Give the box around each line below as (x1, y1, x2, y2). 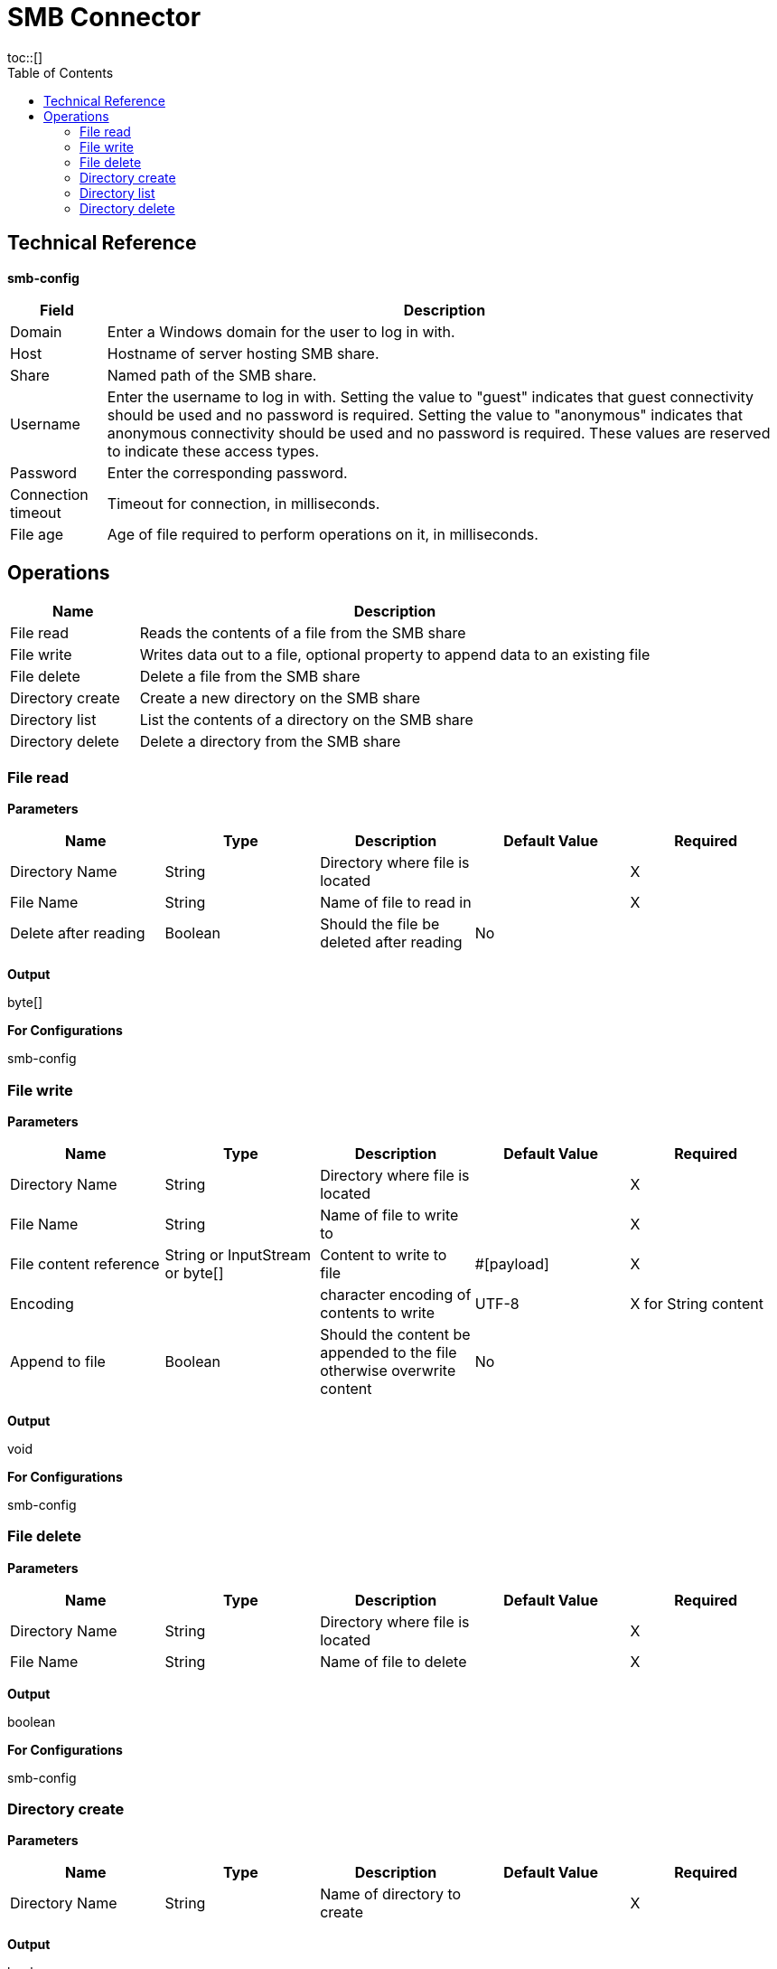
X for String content (630, 1294, 763, 1313)
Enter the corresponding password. (107, 463, 348, 482)
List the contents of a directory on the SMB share (139, 711, 473, 730)
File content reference (10, 1254, 160, 1273)
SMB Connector (7, 2, 201, 33)
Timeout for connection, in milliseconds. (107, 494, 380, 513)
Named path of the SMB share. (107, 365, 317, 384)
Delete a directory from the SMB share (139, 732, 401, 751)
